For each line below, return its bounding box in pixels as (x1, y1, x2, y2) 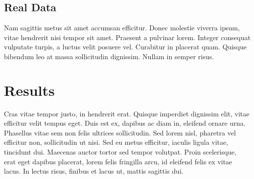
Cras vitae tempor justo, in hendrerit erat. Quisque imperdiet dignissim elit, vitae (4, 108, 250, 118)
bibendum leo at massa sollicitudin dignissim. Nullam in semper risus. (4, 51, 214, 61)
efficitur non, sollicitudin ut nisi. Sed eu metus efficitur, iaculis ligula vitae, (4, 137, 229, 147)
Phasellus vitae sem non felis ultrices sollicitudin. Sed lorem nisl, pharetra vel (4, 127, 236, 137)
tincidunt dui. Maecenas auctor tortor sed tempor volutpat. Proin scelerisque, (4, 147, 237, 157)
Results (4, 80, 55, 100)
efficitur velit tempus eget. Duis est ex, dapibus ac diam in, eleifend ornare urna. (4, 118, 246, 128)
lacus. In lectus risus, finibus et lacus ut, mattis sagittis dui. (4, 166, 184, 176)
